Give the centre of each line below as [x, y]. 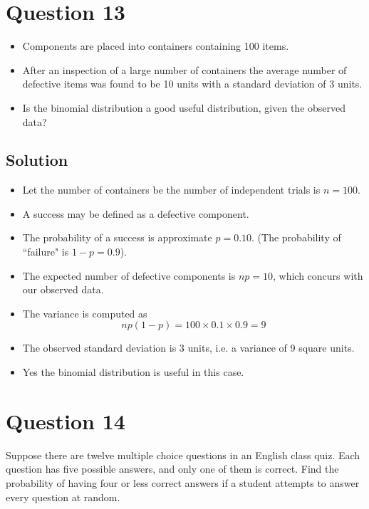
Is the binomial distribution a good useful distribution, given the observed [184, 107]
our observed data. [63, 289]
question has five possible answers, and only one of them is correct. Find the [172, 469]
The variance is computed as [85, 313]
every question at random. [63, 497]
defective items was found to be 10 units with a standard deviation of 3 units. [192, 84]
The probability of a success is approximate [117, 237]
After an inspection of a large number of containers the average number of [184, 69]
